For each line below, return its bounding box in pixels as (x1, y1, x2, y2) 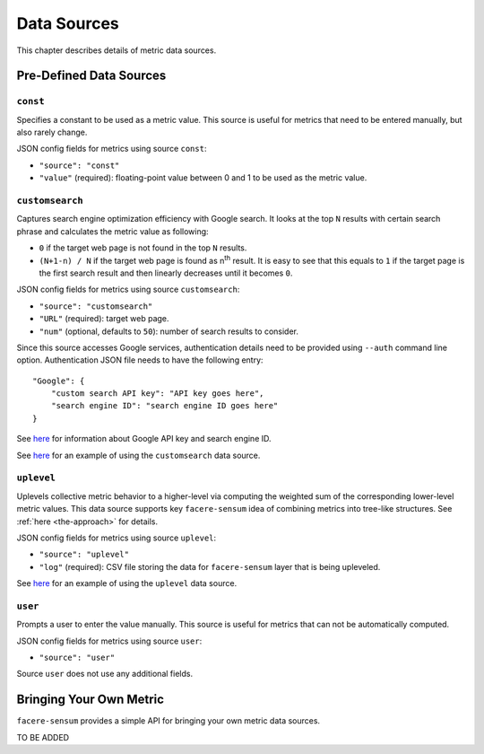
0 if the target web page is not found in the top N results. (39, 242, 247, 253)
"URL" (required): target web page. (39, 313, 169, 324)
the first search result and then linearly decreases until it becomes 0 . (39, 267, 293, 278)
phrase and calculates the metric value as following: (16, 225, 210, 237)
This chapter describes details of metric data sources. (16, 45, 217, 56)
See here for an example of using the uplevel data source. (16, 578, 238, 589)
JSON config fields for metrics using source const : (16, 144, 207, 154)
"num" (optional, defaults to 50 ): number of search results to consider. (39, 326, 299, 337)
